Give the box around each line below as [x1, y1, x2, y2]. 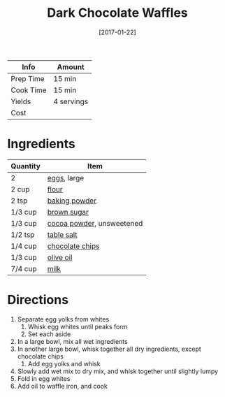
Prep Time [10, 73, 45, 83]
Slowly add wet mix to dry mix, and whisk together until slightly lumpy [17, 367, 219, 375]
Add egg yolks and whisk [27, 359, 101, 368]
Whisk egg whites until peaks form [27, 322, 128, 331]
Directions [7, 292, 68, 308]
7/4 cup [10, 264, 37, 273]
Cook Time [10, 85, 47, 95]
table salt [47, 229, 78, 239]
